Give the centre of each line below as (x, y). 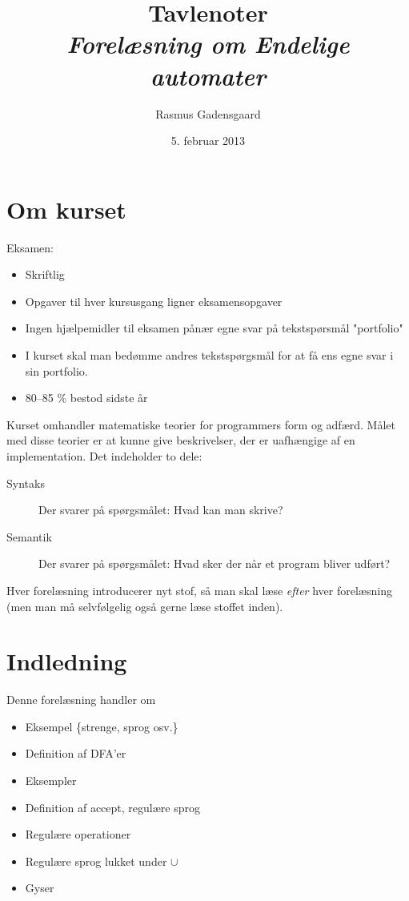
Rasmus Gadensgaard (208, 113)
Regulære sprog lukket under (96, 861)
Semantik (29, 536)
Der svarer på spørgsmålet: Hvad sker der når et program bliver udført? (215, 563)
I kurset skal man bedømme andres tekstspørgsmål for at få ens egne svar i (209, 355)
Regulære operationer (78, 834)
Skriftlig (45, 274)
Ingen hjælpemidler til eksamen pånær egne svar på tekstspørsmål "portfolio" (214, 328)
